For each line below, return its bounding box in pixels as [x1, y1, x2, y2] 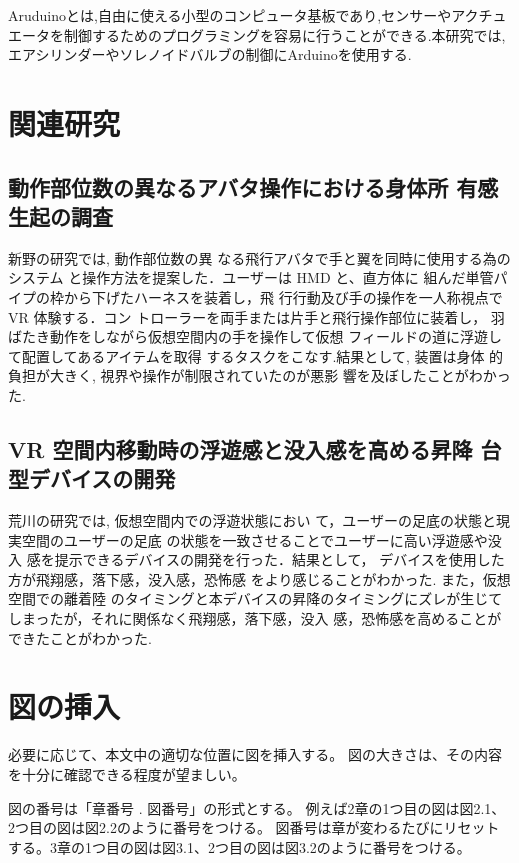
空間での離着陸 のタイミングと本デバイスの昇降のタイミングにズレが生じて [8, 588, 503, 609]
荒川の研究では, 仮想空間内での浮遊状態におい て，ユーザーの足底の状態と [8, 510, 496, 531]
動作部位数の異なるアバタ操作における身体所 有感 [8, 171, 499, 202]
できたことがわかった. [8, 627, 152, 648]
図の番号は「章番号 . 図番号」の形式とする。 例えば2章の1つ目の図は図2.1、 [8, 797, 506, 818]
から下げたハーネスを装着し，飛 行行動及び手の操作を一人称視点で [63, 286, 503, 307]
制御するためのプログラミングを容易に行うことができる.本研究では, [63, 24, 506, 45]
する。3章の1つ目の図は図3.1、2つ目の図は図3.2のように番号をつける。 [8, 836, 471, 857]
